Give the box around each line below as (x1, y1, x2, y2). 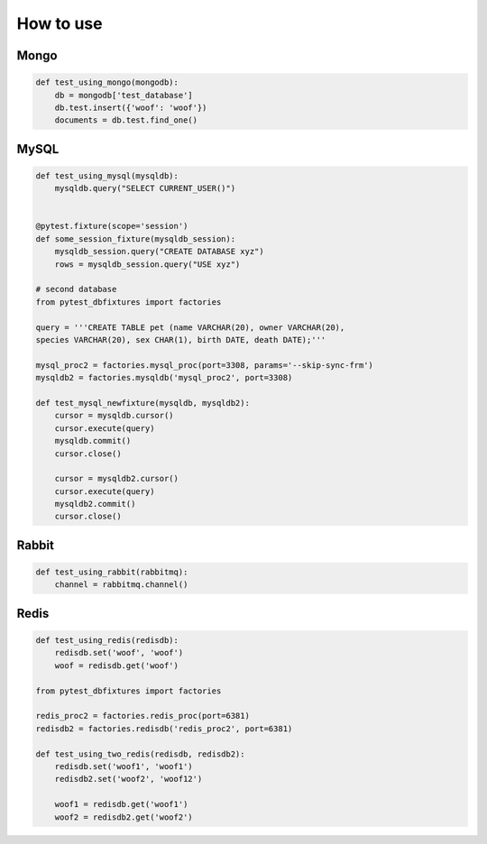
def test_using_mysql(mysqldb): (35, 170, 179, 180)
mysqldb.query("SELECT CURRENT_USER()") (54, 183, 236, 194)
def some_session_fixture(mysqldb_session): (35, 234, 236, 243)
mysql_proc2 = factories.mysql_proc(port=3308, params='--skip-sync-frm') (35, 360, 374, 370)
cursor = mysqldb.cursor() (54, 410, 175, 421)
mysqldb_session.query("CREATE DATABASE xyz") (54, 246, 265, 257)
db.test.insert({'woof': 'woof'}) (54, 102, 207, 113)
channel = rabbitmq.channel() (54, 580, 188, 590)
